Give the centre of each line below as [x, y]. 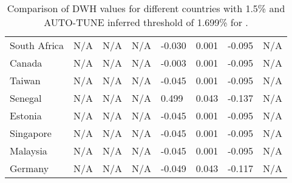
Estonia [26, 115]
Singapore [31, 133]
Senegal [26, 98]
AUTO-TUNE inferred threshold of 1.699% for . [146, 22]
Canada [26, 63]
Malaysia [29, 151]
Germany [29, 168]
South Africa [37, 45]
